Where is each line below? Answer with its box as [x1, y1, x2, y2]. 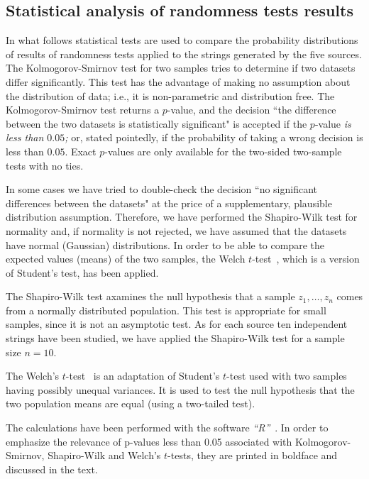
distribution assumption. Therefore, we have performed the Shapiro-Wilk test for [6, 209, 358, 224]
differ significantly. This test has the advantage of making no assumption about [6, 74, 351, 89]
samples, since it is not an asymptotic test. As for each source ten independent [6, 316, 348, 331]
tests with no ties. [6, 158, 84, 172]
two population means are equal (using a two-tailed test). [6, 396, 255, 411]
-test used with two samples [226, 368, 347, 383]
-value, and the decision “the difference [167, 102, 336, 117]
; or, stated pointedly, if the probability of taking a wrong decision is [65, 130, 363, 145]
